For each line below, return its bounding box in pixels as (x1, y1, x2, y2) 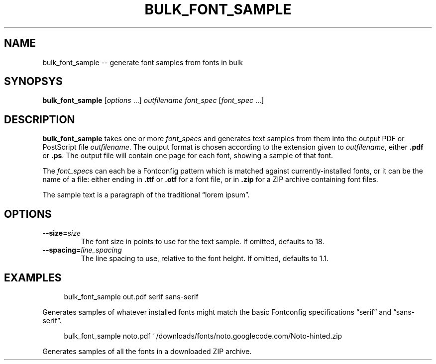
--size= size (42, 229, 81, 238)
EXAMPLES (4, 271, 62, 284)
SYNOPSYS (4, 75, 63, 88)
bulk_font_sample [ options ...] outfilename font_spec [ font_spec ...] (42, 96, 264, 105)
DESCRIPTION (4, 113, 75, 126)
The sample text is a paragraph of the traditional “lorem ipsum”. (42, 190, 250, 199)
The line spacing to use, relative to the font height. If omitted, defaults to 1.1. (81, 254, 329, 263)
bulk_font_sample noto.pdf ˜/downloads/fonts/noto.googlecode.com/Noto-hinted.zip (64, 331, 342, 340)
